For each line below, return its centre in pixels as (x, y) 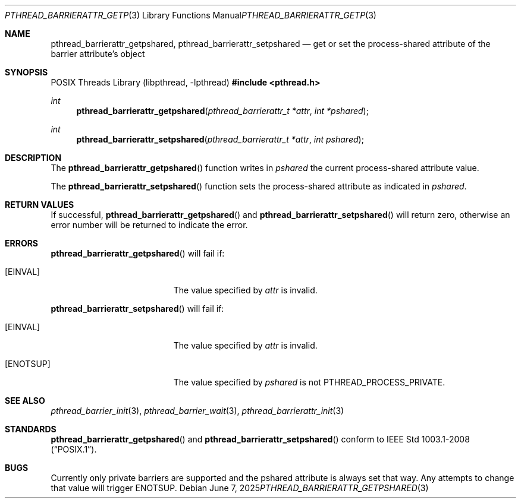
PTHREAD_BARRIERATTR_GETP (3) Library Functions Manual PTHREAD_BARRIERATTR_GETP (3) (191, 15)
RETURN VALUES (40, 205)
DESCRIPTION (33, 158)
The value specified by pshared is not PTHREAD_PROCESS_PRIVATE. (309, 382)
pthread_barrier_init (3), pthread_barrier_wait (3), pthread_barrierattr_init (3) (197, 411)
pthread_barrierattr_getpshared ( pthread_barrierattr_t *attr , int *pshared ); (222, 111)
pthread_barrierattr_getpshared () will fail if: (138, 253)
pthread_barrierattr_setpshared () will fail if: (137, 309)
